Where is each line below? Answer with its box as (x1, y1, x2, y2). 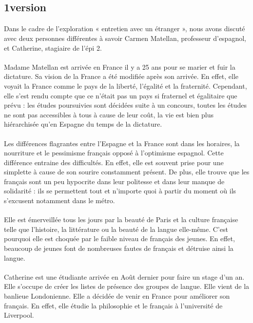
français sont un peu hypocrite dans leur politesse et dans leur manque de (4, 176, 225, 186)
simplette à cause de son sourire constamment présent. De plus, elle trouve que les (4, 167, 250, 177)
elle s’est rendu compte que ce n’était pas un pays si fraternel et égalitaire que (4, 90, 237, 100)
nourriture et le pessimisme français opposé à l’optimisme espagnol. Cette (4, 148, 224, 158)
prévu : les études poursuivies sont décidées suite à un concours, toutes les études (4, 100, 247, 110)
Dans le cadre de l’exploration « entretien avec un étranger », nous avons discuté (4, 23, 245, 34)
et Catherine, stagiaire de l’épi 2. (4, 42, 102, 53)
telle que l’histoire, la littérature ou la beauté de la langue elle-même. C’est (4, 224, 228, 234)
